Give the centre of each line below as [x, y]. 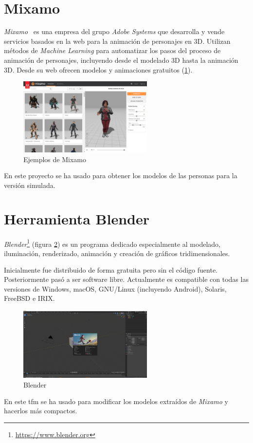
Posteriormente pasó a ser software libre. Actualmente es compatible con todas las [126, 279]
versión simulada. [30, 185]
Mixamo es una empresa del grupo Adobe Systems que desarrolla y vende [114, 31]
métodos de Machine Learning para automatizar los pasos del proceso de [112, 50]
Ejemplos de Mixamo [55, 159]
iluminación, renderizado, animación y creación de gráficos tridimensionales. [117, 253]
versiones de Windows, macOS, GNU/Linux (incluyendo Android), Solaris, [115, 288]
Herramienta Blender [77, 218]
